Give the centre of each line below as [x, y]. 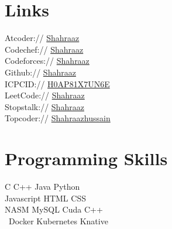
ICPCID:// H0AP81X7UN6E [57, 83]
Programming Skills [86, 158]
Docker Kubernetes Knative [58, 221]
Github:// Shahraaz [40, 72]
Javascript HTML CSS [45, 198]
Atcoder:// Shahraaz [42, 38]
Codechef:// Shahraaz [44, 49]
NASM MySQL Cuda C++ [54, 209]
